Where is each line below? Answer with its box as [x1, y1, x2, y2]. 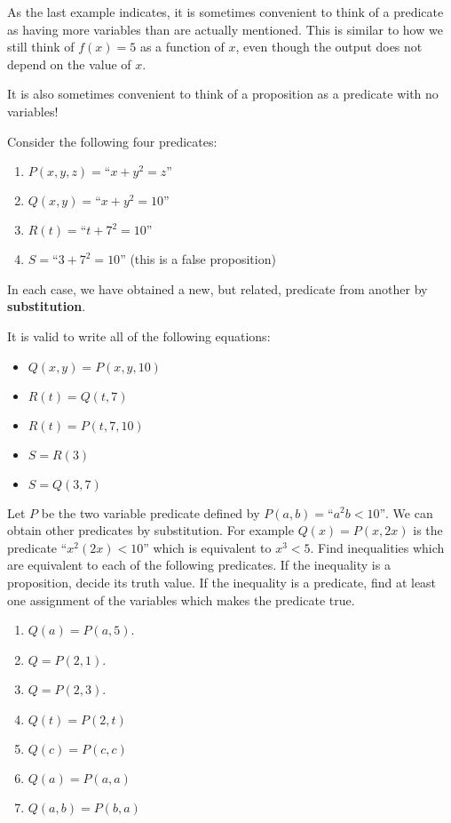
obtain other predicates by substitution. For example [7, 521, 294, 539]
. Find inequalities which [310, 538, 445, 556]
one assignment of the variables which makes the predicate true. [7, 590, 355, 609]
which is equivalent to [153, 538, 272, 556]
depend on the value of [7, 54, 131, 73]
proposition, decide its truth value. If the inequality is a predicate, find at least [7, 572, 437, 591]
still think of [7, 37, 75, 56]
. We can [385, 503, 433, 522]
